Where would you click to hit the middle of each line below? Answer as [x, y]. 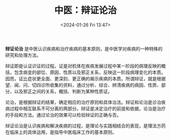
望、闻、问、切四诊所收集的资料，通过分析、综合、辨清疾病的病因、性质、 [83, 85]
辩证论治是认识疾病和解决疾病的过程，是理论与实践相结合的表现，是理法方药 [85, 126]
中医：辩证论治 [85, 10]
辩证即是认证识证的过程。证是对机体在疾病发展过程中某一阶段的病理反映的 [83, 66]
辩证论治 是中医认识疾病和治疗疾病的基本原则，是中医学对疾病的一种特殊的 [84, 48]
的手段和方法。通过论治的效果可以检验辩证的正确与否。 [63, 115]
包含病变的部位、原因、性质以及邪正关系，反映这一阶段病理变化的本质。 [90, 72]
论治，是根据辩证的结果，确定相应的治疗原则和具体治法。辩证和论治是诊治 [83, 102]
